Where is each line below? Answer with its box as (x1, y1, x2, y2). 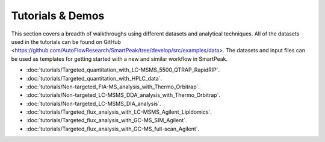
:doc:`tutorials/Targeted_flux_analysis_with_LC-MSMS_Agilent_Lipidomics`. (26, 108, 212, 116)
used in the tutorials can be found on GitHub (11, 38, 122, 45)
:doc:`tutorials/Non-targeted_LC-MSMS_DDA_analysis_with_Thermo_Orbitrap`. (26, 91, 221, 99)
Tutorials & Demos (11, 9, 105, 22)
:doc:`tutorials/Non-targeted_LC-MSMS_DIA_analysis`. (26, 100, 161, 107)
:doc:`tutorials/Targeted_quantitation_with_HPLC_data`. (26, 75, 162, 82)
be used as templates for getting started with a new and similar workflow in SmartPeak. (11, 55, 228, 63)
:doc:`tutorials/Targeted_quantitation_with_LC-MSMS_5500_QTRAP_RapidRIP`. (26, 66, 220, 73)
